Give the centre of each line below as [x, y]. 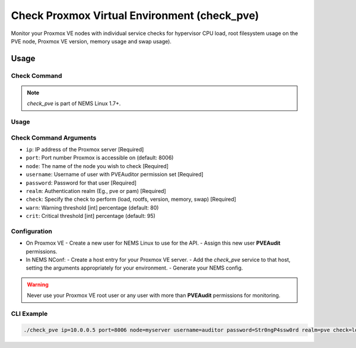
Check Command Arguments [54, 138]
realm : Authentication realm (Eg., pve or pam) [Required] [96, 191]
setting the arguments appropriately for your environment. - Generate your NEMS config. [134, 268]
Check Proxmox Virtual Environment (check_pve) [135, 15]
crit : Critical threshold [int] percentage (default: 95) [90, 216]
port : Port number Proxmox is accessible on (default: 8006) [100, 158]
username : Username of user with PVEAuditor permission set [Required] [115, 175]
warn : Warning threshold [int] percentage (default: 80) [92, 207]
